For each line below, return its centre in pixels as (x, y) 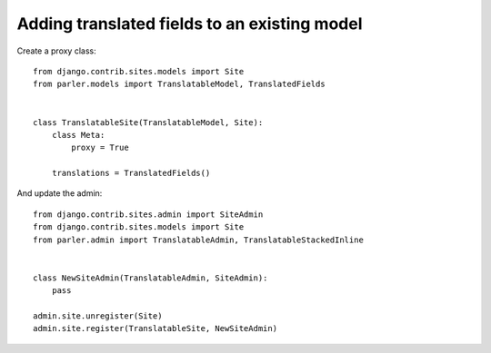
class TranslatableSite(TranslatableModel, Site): (148, 122)
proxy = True (100, 148)
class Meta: (78, 135)
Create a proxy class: (56, 51)
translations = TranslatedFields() (131, 173)
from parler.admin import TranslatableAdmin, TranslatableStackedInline (198, 240)
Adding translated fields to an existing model (190, 24)
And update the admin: (60, 193)
